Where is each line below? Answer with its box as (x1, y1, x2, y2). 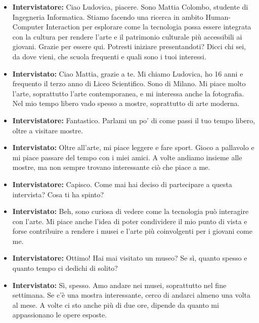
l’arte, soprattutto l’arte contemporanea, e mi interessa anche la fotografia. (12, 88, 244, 98)
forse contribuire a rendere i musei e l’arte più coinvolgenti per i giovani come (12, 226, 252, 236)
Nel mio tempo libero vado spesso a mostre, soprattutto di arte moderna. (12, 98, 240, 109)
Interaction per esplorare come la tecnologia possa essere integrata (46, 21, 251, 32)
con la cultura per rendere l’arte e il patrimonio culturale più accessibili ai (12, 31, 242, 42)
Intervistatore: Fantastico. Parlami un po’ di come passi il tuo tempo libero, (12, 115, 255, 125)
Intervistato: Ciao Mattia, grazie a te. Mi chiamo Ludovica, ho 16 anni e (12, 68, 243, 79)
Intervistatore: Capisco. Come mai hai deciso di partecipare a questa (12, 178, 232, 189)
